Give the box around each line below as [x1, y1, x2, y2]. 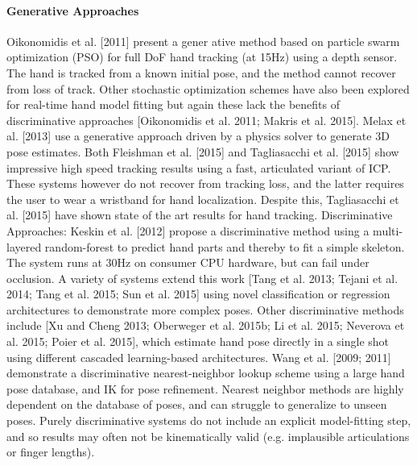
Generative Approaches [6, 2, 139, 19]
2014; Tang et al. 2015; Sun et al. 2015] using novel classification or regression [6, 285, 390, 302]
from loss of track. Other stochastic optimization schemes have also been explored [6, 80, 410, 97]
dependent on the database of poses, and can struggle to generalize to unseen [6, 396, 387, 413]
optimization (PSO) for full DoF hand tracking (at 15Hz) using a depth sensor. [6, 48, 398, 65]
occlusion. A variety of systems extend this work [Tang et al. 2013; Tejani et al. [6, 269, 398, 286]
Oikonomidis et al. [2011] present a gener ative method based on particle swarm [6, 32, 400, 49]
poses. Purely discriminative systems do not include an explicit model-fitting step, [6, 412, 411, 429]
